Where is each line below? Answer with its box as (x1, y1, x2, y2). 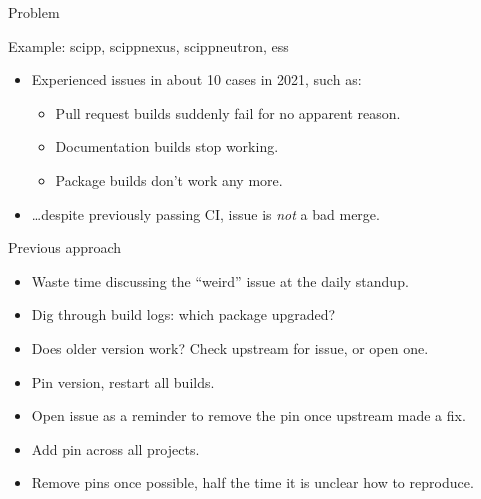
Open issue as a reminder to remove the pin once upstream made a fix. (31, 405, 466, 426)
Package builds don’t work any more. (55, 169, 283, 190)
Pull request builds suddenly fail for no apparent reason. (55, 102, 401, 123)
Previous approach (8, 237, 122, 258)
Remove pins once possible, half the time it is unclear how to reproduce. (31, 472, 474, 493)
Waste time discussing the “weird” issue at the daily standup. (31, 270, 409, 291)
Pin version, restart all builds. (31, 371, 215, 392)
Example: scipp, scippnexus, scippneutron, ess (8, 35, 289, 56)
